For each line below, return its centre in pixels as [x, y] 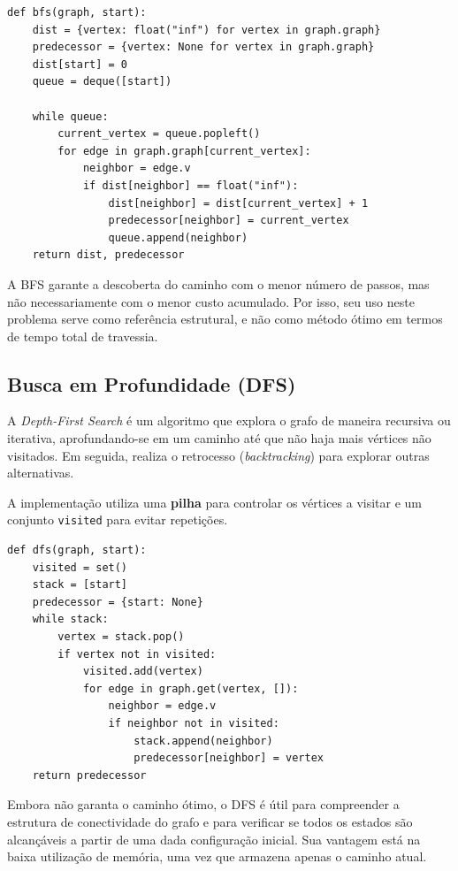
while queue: [70, 116]
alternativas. [41, 473]
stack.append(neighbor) [203, 741]
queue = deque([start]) [102, 82]
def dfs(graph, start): [77, 550]
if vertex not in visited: [137, 654]
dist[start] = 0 [80, 64]
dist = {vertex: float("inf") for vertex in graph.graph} [206, 30]
